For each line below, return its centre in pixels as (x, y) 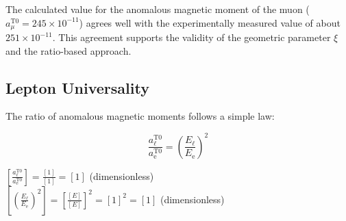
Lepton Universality (77, 87)
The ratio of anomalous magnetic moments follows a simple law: (140, 116)
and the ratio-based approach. (69, 50)
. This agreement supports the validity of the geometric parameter (191, 37)
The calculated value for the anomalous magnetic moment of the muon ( (158, 9)
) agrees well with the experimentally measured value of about (210, 22)
